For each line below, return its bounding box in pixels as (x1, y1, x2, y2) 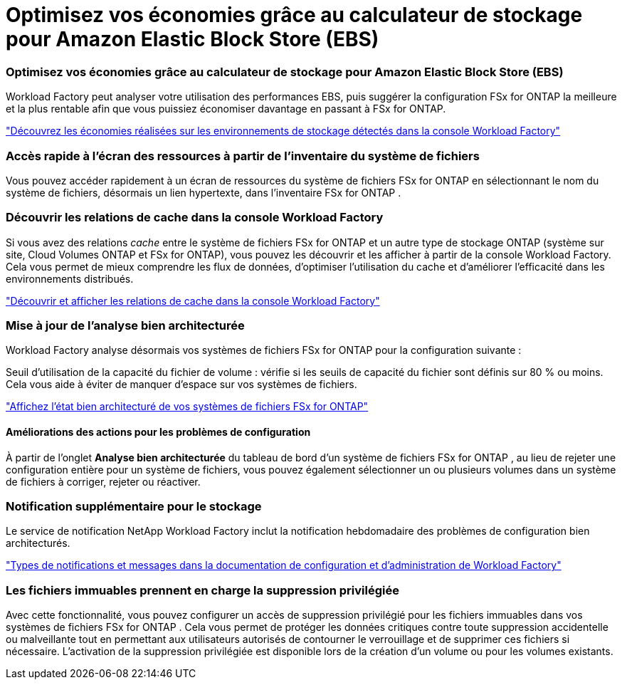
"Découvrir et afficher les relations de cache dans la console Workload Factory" (6, 294, 380, 307)
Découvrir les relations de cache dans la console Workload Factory (6, 210, 384, 225)
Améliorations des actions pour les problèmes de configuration (6, 425, 311, 438)
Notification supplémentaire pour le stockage (6, 498, 262, 513)
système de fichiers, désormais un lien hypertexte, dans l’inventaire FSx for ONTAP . (6, 186, 401, 199)
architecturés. (6, 537, 70, 550)
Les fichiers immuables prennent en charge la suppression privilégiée (6, 582, 399, 597)
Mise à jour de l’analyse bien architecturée (6, 318, 245, 333)
